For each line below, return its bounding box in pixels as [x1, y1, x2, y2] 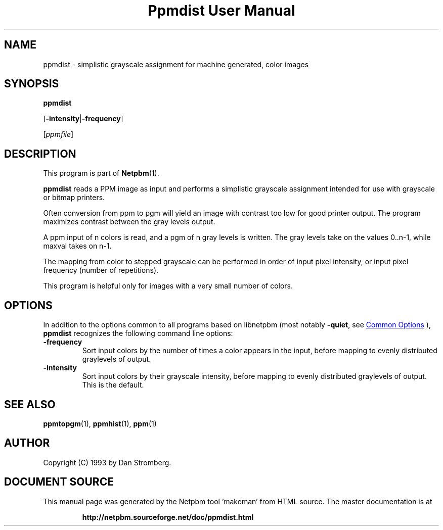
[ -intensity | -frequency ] [43, 114, 123, 123]
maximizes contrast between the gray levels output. [43, 217, 215, 226]
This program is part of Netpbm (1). [43, 169, 159, 178]
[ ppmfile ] [43, 130, 74, 139]
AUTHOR [4, 437, 50, 450]
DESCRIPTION [4, 147, 76, 160]
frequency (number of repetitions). [43, 266, 159, 275]
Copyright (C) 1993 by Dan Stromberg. [43, 458, 171, 467]
